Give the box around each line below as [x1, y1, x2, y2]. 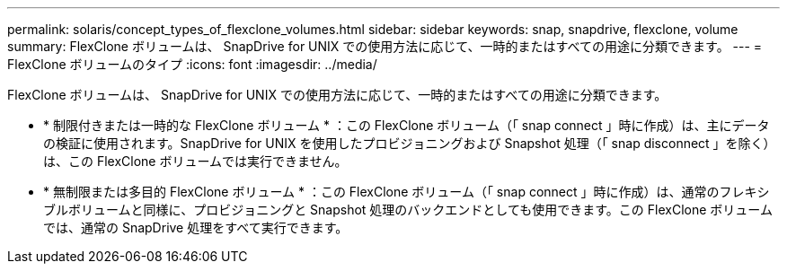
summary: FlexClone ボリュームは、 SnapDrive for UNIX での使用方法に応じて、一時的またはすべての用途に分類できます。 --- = [7, 39, 763, 54]
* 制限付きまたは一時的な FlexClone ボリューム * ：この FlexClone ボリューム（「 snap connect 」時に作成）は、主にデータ [43, 118, 770, 133]
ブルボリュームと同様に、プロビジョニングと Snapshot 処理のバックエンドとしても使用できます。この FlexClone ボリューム [43, 202, 773, 217]
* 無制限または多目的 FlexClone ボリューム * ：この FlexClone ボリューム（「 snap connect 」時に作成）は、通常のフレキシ [43, 184, 770, 199]
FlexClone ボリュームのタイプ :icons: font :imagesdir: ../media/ [7, 57, 377, 72]
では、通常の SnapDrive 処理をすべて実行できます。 [43, 220, 349, 235]
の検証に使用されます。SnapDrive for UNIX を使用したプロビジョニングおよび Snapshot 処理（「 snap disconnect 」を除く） [43, 135, 776, 151]
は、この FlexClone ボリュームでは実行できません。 [43, 153, 348, 169]
